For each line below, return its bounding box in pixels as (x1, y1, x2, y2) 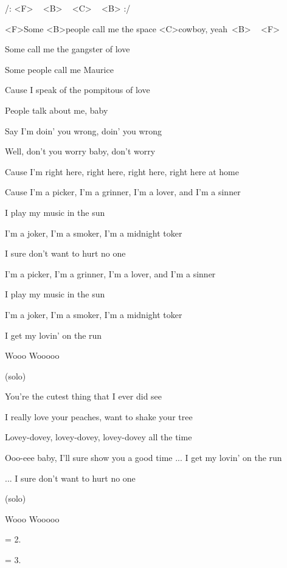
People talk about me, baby (5, 103, 108, 116)
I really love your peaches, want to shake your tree (5, 410, 193, 423)
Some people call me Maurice (5, 63, 114, 75)
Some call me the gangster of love (5, 43, 130, 55)
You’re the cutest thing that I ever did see (5, 390, 162, 403)
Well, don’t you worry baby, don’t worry (5, 145, 156, 158)
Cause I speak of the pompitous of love (5, 83, 150, 96)
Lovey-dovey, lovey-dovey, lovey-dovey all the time (5, 431, 192, 443)
